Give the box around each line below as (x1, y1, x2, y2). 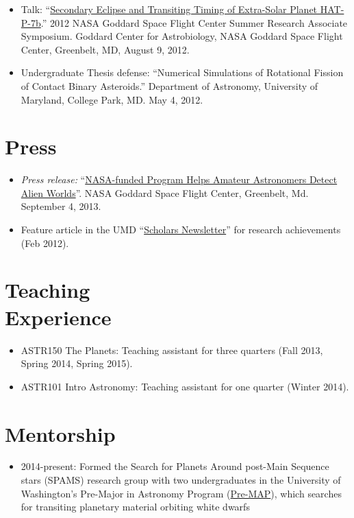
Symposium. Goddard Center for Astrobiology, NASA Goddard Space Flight (21, 29, 343, 43)
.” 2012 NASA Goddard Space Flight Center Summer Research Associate (40, 15, 348, 30)
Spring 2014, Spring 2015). (21, 356, 133, 370)
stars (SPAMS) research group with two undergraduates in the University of (21, 473, 341, 487)
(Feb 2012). (21, 235, 69, 250)
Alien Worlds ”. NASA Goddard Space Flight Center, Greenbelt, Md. (21, 185, 309, 200)
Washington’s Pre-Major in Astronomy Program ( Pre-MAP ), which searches (21, 486, 342, 500)
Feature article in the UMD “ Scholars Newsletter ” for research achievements (21, 222, 341, 237)
